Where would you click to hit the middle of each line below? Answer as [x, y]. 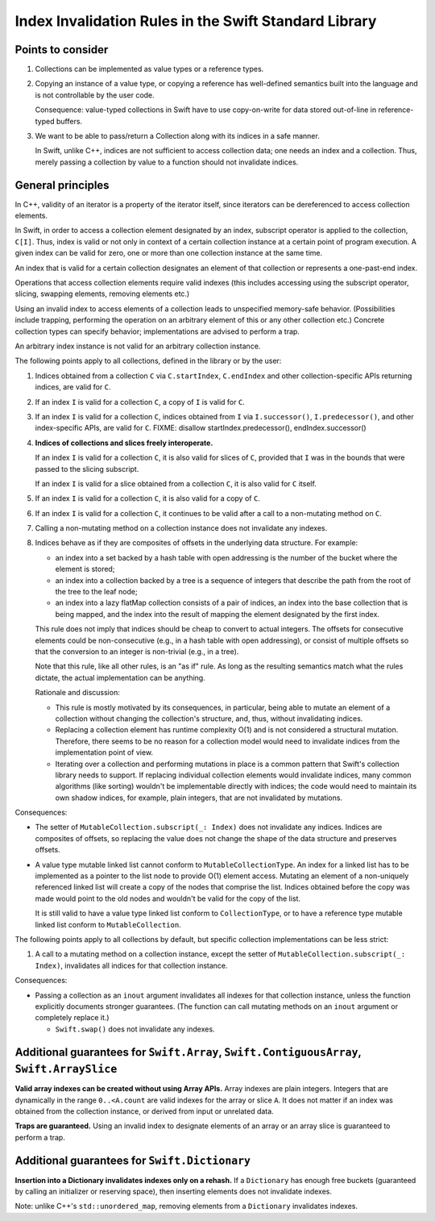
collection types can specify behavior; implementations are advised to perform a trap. [157, 331]
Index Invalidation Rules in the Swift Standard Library [196, 21]
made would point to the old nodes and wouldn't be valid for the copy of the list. [168, 898]
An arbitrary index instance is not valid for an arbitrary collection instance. [138, 346]
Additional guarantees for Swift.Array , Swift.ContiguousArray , [188, 1052]
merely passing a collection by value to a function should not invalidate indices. [167, 162]
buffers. [69, 121]
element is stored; [85, 569]
